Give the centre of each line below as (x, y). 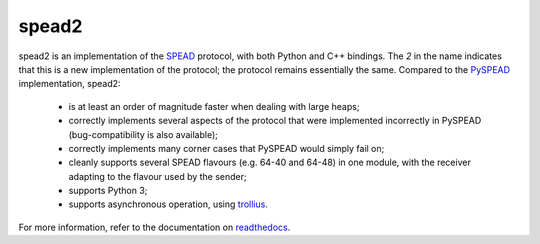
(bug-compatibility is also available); (143, 134)
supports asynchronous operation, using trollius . (168, 204)
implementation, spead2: (69, 84)
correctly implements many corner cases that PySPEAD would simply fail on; (226, 148)
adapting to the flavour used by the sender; (157, 176)
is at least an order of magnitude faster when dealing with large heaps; (214, 106)
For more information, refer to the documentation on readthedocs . (154, 227)
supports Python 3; (108, 191)
